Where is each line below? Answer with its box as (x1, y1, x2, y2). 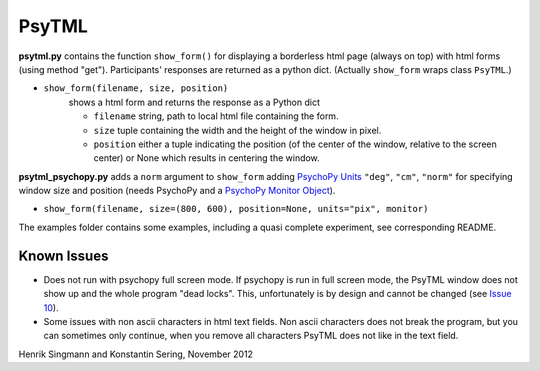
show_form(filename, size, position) (43, 83, 229, 94)
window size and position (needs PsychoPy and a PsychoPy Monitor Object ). (18, 185, 336, 197)
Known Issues (18, 247, 109, 264)
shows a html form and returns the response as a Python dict (68, 96, 320, 108)
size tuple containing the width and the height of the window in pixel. (93, 124, 382, 136)
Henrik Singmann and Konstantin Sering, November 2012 (18, 348, 254, 360)
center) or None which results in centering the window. (93, 152, 320, 164)
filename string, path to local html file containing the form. (93, 110, 339, 122)
